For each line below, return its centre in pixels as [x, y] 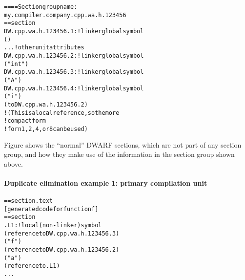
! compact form [25, 121]
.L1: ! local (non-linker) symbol [53, 226]
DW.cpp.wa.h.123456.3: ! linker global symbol [74, 72]
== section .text [29, 201]
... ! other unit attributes [44, 48]
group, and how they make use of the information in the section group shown [119, 154]
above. [13, 163]
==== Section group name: [41, 7]
